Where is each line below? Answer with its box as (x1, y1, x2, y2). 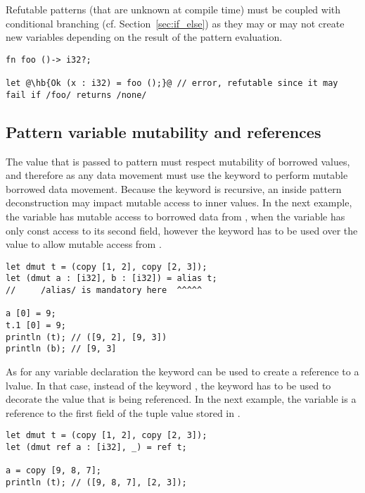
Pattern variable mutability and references (6, 120, 321, 142)
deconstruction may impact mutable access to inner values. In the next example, (6, 195, 352, 210)
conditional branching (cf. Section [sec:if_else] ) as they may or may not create (6, 15, 345, 30)
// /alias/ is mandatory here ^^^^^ (6, 285, 203, 296)
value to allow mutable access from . (6, 237, 162, 251)
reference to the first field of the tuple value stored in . (6, 405, 241, 420)
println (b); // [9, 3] (6, 344, 117, 354)
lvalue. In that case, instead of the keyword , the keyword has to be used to (6, 377, 331, 392)
